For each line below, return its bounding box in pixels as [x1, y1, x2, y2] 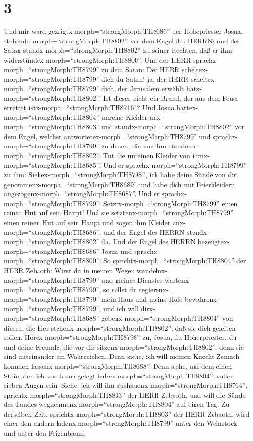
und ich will [103, 303, 138, 314]
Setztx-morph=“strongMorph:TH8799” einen [103, 198, 238, 208]
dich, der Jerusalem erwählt [101, 83, 184, 93]
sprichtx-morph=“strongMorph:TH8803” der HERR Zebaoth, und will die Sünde [4, 389, 246, 399]
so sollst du [103, 284, 137, 294]
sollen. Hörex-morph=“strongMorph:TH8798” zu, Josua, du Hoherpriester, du [4, 332, 237, 342]
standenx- [168, 141, 198, 151]
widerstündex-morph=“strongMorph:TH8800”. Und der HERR [4, 54, 191, 64]
